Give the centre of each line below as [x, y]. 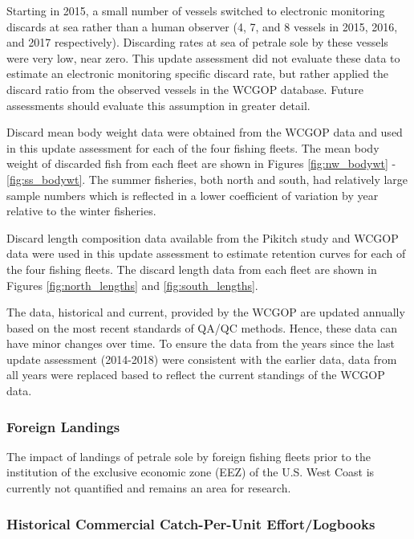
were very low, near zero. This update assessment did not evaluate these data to [203, 57]
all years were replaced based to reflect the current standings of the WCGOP [196, 375]
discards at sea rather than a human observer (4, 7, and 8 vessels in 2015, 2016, [202, 26]
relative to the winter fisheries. [81, 211]
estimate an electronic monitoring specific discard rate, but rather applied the [198, 73]
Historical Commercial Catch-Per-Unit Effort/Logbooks [191, 523]
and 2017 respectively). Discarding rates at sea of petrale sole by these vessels [197, 42]
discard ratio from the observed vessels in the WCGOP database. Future [185, 89]
